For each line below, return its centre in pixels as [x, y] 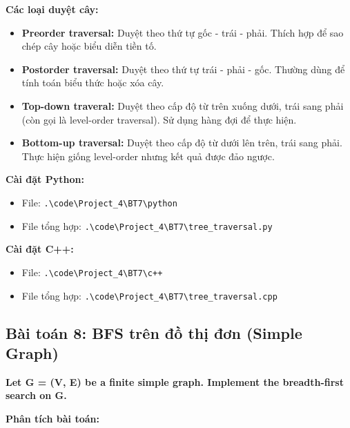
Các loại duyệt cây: [52, 9]
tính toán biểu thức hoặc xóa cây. [93, 82]
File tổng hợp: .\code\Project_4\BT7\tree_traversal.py [147, 225]
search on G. [36, 395]
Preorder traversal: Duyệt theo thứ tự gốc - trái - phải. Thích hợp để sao [183, 32]
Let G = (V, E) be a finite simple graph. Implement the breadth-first [175, 381]
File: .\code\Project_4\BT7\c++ [92, 272]
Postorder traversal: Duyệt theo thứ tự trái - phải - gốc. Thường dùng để [183, 69]
